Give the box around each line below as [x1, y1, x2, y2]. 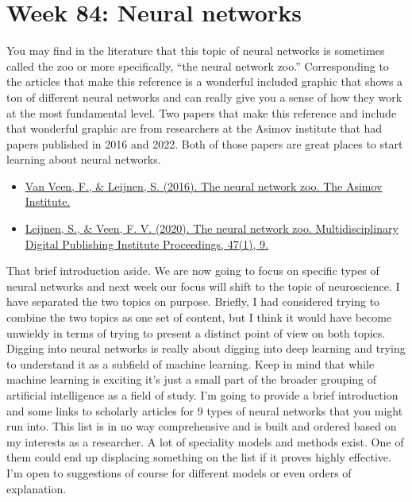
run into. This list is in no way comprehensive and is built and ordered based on [6, 418, 397, 434]
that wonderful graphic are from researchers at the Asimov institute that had [6, 120, 383, 137]
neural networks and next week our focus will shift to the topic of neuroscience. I [6, 277, 400, 294]
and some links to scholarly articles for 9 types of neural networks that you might [6, 402, 403, 419]
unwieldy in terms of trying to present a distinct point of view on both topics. [6, 324, 386, 341]
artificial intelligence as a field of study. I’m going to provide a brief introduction [6, 387, 399, 403]
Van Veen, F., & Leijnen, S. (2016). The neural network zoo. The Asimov [25, 177, 383, 194]
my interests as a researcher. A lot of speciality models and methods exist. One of [6, 433, 404, 450]
